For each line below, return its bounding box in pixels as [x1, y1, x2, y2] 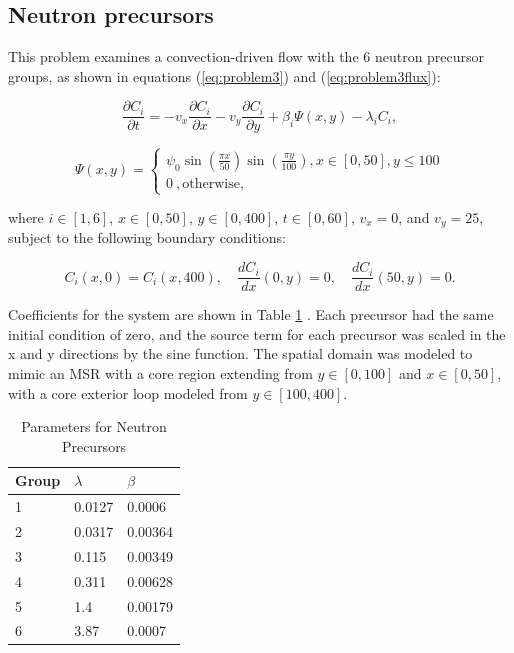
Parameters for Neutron [21, 416, 167, 437]
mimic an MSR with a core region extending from [8, 362, 313, 383]
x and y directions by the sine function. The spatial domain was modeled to [8, 343, 473, 364]
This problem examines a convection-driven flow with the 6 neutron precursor [8, 46, 485, 67]
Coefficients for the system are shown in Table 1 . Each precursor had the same [8, 304, 494, 325]
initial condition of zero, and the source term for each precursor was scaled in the [8, 323, 506, 344]
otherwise [182, 176, 240, 191]
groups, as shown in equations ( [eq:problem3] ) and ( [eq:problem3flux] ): [8, 65, 441, 86]
